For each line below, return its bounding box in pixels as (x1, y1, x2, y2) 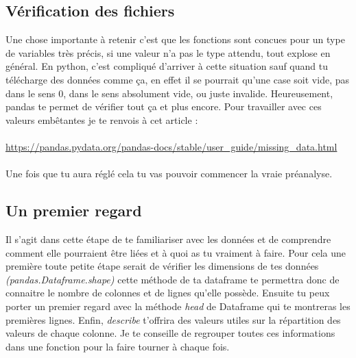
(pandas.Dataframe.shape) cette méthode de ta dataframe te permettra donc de (5, 272, 340, 286)
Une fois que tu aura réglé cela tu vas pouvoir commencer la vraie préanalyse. (5, 166, 333, 181)
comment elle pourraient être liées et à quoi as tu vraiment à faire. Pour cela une (5, 245, 346, 259)
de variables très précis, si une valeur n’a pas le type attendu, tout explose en (5, 45, 331, 60)
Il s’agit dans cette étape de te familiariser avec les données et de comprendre (5, 231, 331, 246)
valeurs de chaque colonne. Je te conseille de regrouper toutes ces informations (5, 326, 335, 340)
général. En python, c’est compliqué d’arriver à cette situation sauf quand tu (5, 59, 329, 73)
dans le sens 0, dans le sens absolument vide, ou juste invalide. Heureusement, (5, 86, 333, 100)
